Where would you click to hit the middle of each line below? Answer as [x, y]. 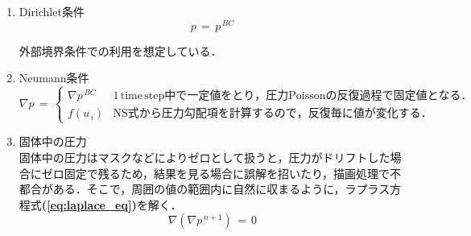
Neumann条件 [54, 78]
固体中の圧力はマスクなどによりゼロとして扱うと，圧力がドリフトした [205, 157]
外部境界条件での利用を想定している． [120, 50]
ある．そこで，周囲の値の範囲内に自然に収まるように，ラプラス [221, 189]
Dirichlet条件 [52, 11]
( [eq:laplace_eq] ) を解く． [112, 204]
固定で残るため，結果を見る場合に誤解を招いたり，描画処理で [227, 173]
